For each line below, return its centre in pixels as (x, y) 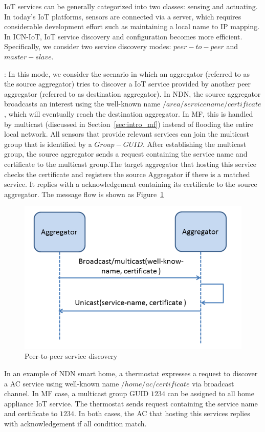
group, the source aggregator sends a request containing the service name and (126, 154)
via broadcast (213, 383)
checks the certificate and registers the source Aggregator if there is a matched (127, 174)
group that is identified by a (48, 144)
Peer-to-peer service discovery (71, 356)
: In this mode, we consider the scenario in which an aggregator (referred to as (127, 73)
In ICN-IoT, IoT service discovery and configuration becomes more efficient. (123, 36)
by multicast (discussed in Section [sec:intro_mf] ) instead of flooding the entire (129, 124)
